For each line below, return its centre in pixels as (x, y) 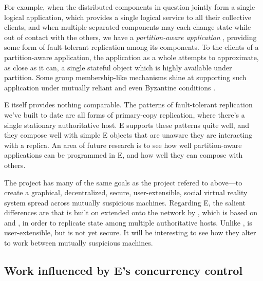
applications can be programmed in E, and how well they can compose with (124, 155)
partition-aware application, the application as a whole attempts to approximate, (131, 57)
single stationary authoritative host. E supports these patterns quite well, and (127, 125)
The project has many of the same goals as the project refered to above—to (123, 182)
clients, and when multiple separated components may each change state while (128, 27)
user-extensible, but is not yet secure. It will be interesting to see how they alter (130, 232)
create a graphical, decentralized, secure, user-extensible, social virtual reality (126, 192)
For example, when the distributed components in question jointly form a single (130, 7)
